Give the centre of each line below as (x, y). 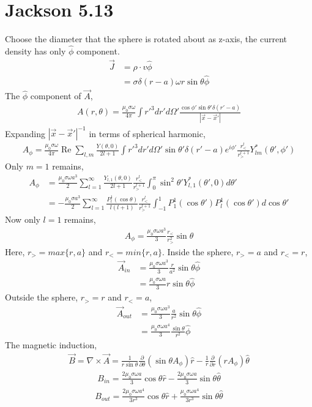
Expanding (25, 133)
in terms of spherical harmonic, (147, 133)
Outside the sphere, (42, 297)
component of (56, 96)
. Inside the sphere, (198, 251)
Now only (23, 219)
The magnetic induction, (51, 344)
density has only (35, 50)
